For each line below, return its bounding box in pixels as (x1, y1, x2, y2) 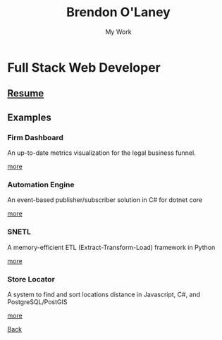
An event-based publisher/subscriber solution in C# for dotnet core (7, 196, 203, 204)
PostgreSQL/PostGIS (7, 297, 68, 306)
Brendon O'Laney (66, 4, 171, 20)
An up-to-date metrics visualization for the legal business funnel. (7, 149, 196, 157)
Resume (7, 87, 44, 99)
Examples (7, 111, 51, 123)
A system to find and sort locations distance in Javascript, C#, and (7, 290, 201, 298)
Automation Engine (7, 180, 75, 189)
